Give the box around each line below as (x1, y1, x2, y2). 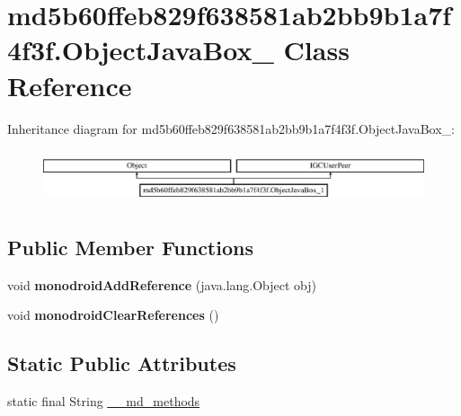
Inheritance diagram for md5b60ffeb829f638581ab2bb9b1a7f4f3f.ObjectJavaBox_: (7, 119, 455, 137)
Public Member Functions (7, 234, 253, 261)
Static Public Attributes (7, 350, 236, 377)
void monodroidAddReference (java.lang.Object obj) (7, 275, 317, 294)
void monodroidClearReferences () (7, 305, 219, 324)
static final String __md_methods (7, 392, 200, 411)
